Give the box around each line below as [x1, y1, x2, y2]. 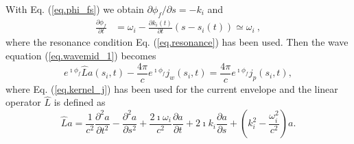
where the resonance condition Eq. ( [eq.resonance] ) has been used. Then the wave [5, 35, 349, 49]
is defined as [54, 95, 106, 109]
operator [5, 95, 41, 109]
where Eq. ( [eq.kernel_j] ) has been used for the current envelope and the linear [5, 81, 338, 96]
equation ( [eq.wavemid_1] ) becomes [5, 48, 156, 62]
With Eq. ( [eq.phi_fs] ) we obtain [5, 2, 144, 16]
